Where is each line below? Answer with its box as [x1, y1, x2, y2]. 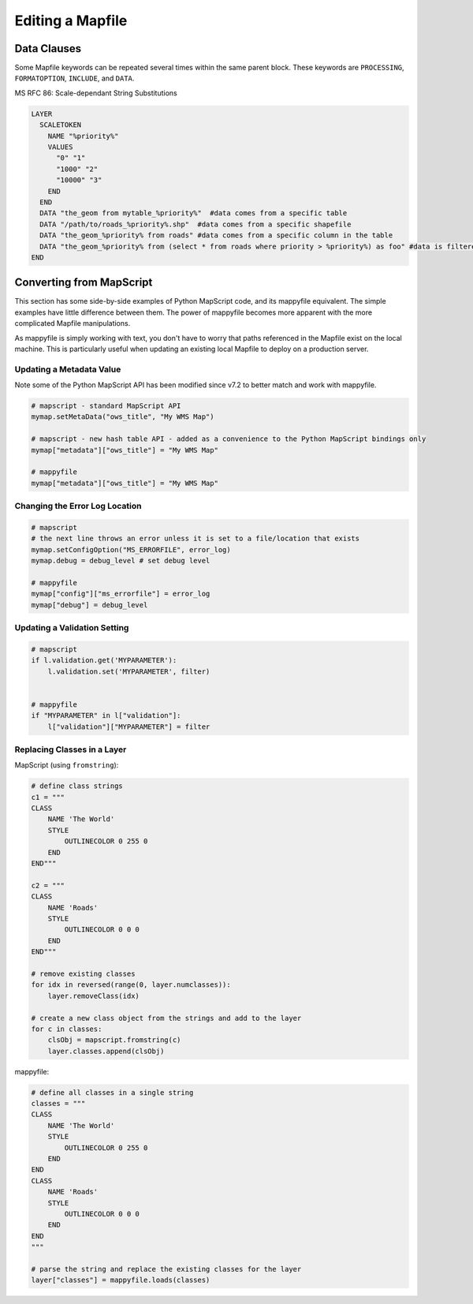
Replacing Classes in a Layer [14, 744, 127, 755]
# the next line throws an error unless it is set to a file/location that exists [31, 534, 360, 544]
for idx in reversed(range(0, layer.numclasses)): [31, 981, 232, 989]
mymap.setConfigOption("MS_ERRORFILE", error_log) [31, 545, 232, 554]
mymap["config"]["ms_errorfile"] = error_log [31, 589, 210, 599]
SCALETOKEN [39, 121, 82, 129]
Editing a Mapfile [14, 12, 128, 29]
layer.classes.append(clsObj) [47, 1046, 165, 1056]
